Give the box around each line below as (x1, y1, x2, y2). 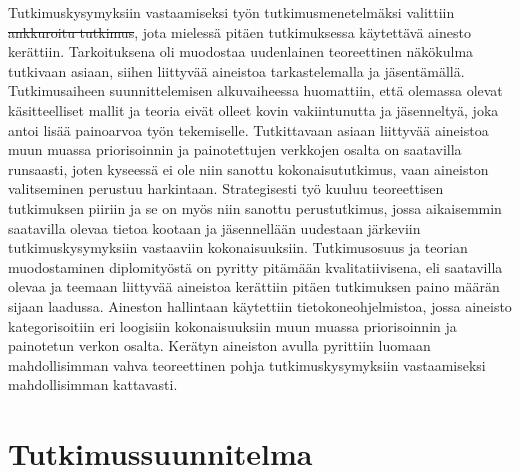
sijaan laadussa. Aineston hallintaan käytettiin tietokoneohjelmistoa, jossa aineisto (8, 295, 512, 316)
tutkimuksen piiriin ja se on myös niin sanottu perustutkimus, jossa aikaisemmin (8, 197, 502, 218)
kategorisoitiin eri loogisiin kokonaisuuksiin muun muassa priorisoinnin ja (8, 315, 457, 336)
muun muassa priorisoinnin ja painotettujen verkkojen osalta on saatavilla (8, 139, 462, 160)
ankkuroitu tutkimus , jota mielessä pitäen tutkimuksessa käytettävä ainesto (8, 21, 471, 42)
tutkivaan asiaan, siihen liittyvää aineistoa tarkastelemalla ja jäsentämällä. (8, 60, 465, 81)
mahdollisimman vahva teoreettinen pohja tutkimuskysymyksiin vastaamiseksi (8, 354, 486, 375)
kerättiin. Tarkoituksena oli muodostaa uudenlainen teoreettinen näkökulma (8, 41, 474, 62)
